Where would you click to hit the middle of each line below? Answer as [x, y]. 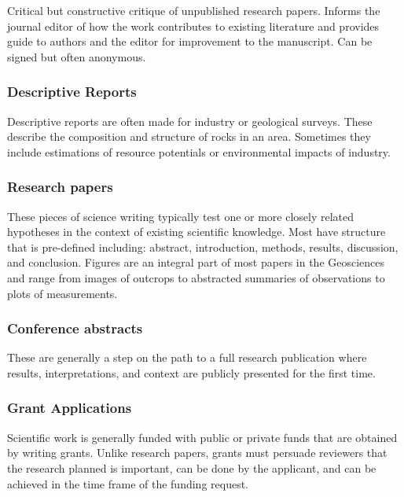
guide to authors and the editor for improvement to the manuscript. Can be [190, 41]
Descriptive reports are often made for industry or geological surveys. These [190, 121]
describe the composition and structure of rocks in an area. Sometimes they [189, 136]
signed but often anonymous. [77, 56]
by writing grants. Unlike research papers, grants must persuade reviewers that [197, 453]
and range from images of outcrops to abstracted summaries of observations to [196, 277]
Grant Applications [70, 408]
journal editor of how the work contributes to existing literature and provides [193, 26]
